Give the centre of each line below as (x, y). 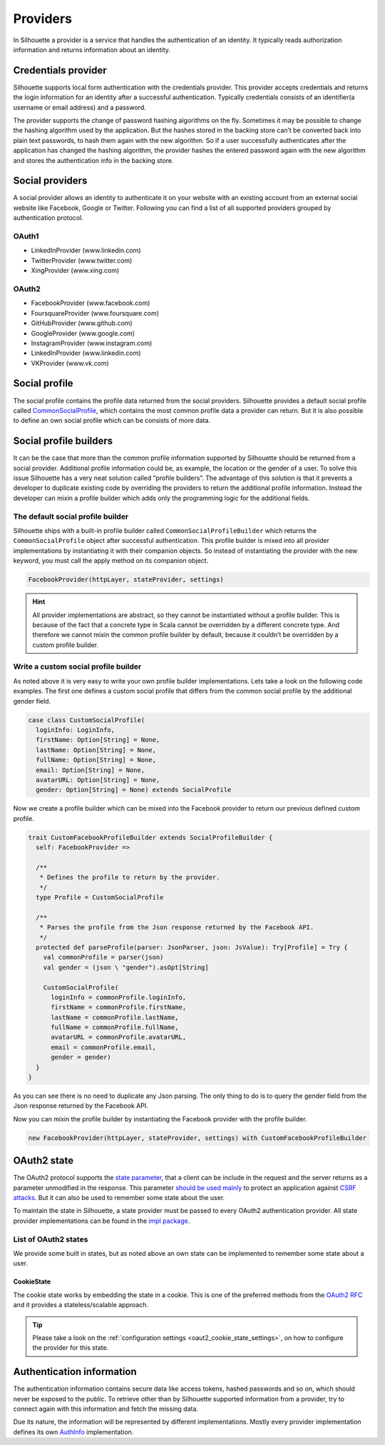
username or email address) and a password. (79, 107)
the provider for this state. (71, 1348)
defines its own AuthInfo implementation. (73, 1431)
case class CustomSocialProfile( (87, 720)
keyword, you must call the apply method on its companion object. (111, 561)
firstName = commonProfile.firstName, (119, 1007)
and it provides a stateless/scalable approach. (81, 1305)
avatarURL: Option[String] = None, (98, 780)
